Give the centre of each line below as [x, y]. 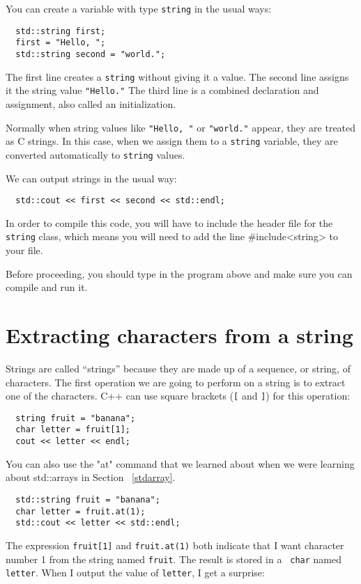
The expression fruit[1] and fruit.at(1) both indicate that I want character [175, 545]
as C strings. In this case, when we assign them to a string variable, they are [172, 141]
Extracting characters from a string [179, 334]
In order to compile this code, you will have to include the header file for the [169, 222]
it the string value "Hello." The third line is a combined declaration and [162, 90]
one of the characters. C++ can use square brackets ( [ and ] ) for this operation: [178, 396]
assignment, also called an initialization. [91, 103]
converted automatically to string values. [95, 154]
